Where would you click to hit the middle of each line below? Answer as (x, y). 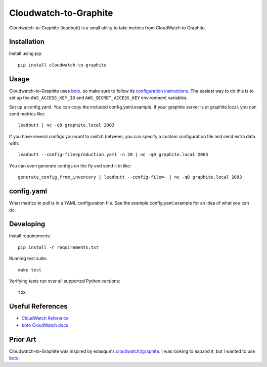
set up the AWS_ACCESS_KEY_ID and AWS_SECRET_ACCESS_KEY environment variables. (98, 98)
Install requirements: (30, 236)
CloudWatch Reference (45, 318)
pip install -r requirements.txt (58, 247)
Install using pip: (26, 53)
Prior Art (23, 339)
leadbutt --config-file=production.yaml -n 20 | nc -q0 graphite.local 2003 (113, 155)
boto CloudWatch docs (45, 325)
